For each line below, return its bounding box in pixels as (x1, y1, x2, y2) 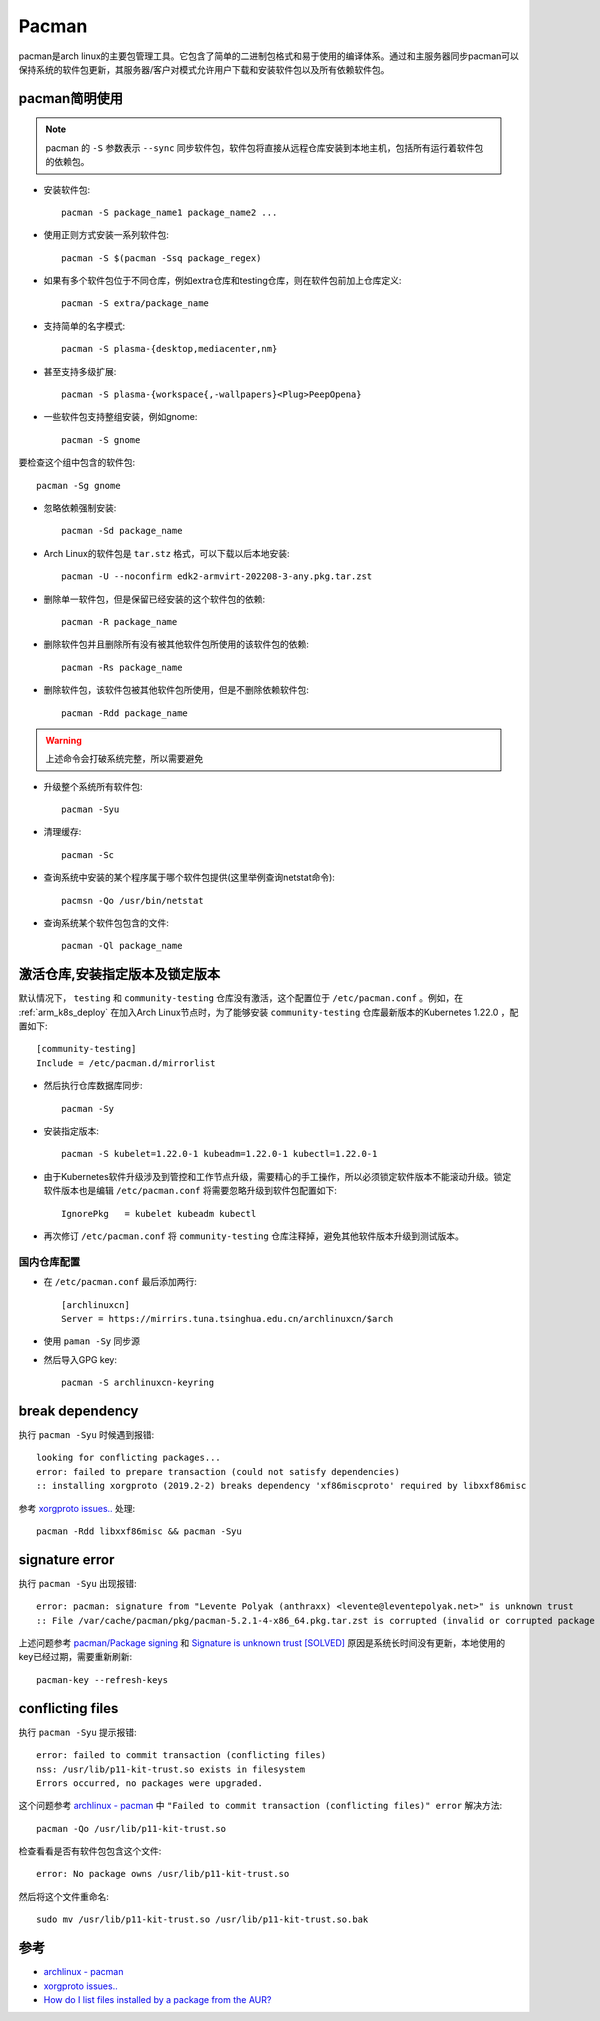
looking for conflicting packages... (36, 1452, 222, 1464)
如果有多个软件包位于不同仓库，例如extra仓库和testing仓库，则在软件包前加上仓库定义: (43, 275, 402, 287)
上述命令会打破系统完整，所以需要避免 (45, 753, 204, 765)
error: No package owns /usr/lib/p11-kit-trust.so (36, 1868, 290, 1880)
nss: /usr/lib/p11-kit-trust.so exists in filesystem (36, 1763, 305, 1775)
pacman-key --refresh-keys (36, 1674, 169, 1685)
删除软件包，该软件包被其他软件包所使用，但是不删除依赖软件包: (43, 684, 310, 696)
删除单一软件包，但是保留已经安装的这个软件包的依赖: (43, 593, 266, 605)
